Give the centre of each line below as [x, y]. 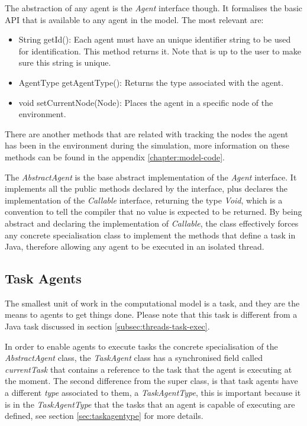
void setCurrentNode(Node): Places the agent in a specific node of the [146, 102]
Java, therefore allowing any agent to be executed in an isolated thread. [135, 246]
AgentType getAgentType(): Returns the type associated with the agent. [151, 82]
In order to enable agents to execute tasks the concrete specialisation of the [141, 346]
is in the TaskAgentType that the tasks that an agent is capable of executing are [150, 404]
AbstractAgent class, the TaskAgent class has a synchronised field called [134, 358]
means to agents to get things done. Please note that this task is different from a [151, 314]
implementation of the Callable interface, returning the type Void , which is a [144, 200]
